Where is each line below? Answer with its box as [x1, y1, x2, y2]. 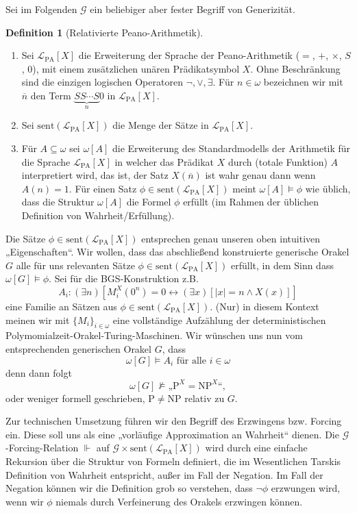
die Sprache [21, 154, 71, 168]
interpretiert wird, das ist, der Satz [21, 168, 169, 182]
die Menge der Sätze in [112, 118, 209, 132]
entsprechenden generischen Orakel [5, 341, 151, 355]
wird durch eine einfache [205, 440, 308, 455]
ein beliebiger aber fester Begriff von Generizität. [90, 2, 295, 16]
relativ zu [184, 390, 225, 405]
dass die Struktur [21, 195, 95, 209]
